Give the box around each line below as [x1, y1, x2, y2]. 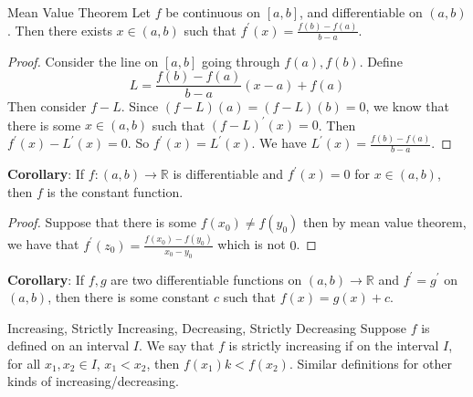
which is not [217, 235, 286, 254]
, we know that [365, 97, 449, 116]
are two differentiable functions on [110, 269, 302, 288]
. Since [121, 97, 159, 116]
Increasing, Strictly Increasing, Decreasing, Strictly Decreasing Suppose [7, 318, 406, 337]
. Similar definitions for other [289, 353, 452, 372]
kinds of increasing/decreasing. [7, 371, 179, 391]
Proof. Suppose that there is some [7, 213, 197, 232]
